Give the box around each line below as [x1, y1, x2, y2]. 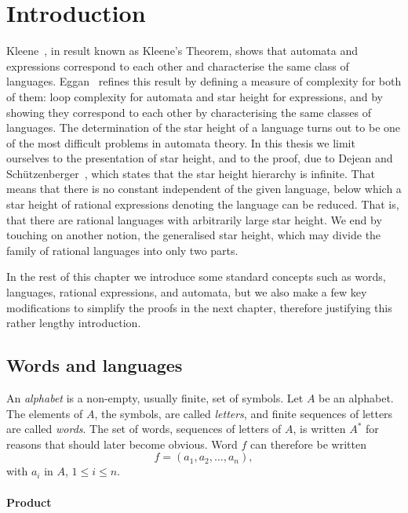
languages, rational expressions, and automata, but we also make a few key [6, 284, 367, 300]
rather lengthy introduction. [6, 315, 141, 331]
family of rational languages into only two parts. [6, 242, 239, 258]
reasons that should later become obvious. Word [6, 435, 238, 452]
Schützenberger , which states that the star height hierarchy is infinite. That [6, 165, 375, 181]
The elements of [6, 405, 83, 421]
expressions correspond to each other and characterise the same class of [6, 57, 349, 74]
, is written [293, 420, 346, 437]
